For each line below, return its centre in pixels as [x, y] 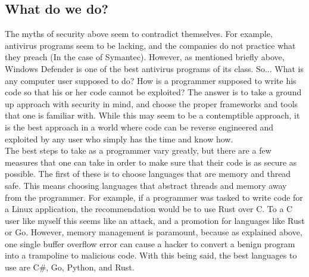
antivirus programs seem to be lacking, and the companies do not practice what [150, 45]
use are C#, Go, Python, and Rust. [70, 267]
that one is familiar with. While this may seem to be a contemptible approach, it [152, 115]
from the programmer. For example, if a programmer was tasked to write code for [154, 197]
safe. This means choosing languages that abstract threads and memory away [146, 185]
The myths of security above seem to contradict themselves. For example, [139, 34]
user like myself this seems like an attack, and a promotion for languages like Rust [155, 220]
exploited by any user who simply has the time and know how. [119, 138]
